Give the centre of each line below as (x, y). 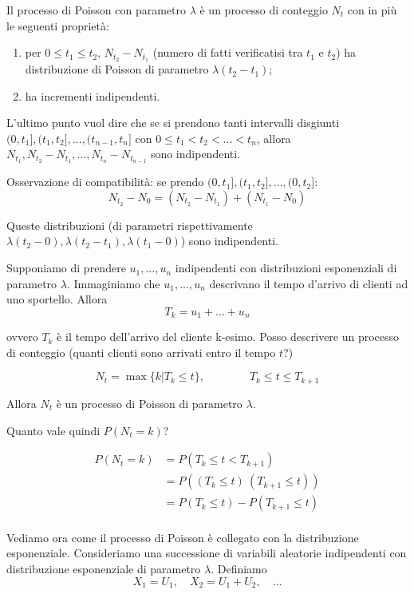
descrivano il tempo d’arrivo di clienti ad (309, 283)
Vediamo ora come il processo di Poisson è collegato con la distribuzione (183, 537)
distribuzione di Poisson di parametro (117, 69)
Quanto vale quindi (53, 430)
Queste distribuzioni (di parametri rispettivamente (130, 225)
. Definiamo (239, 568)
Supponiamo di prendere (66, 268)
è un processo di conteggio (264, 10)
